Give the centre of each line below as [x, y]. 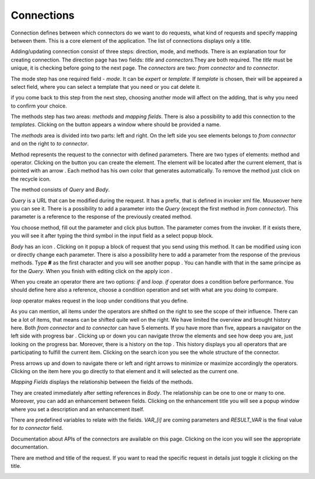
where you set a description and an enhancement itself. [78, 409]
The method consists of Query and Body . [60, 189]
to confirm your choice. [39, 106]
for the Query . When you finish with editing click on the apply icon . [92, 271]
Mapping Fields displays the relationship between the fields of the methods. [102, 382]
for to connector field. [37, 428]
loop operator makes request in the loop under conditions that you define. [99, 301]
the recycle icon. [31, 179]
